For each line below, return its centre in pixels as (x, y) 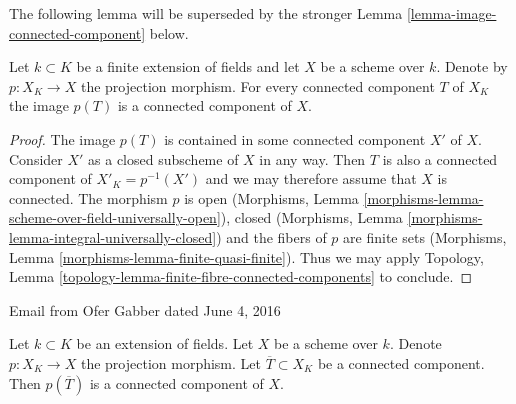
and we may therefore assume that (311, 178)
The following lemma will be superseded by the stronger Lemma (206, 13)
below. (169, 32)
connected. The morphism (88, 197)
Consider (36, 158)
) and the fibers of (271, 236)
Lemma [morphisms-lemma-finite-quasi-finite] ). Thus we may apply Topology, (246, 256)
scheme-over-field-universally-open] (115, 217)
